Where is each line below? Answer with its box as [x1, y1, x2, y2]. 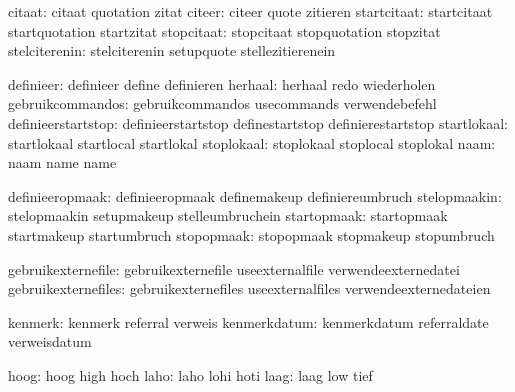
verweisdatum [8, 331, 92, 352]
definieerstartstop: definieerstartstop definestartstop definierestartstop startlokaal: [8, 112, 508, 133]
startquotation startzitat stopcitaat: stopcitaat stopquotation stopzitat [8, 20, 441, 41]
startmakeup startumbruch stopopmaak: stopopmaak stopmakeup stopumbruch [8, 224, 495, 245]
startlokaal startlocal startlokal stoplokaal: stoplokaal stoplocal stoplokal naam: [8, 132, 496, 153]
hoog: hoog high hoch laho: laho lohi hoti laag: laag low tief [8, 364, 373, 385]
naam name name [8, 152, 117, 173]
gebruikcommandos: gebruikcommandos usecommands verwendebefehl [8, 93, 437, 114]
